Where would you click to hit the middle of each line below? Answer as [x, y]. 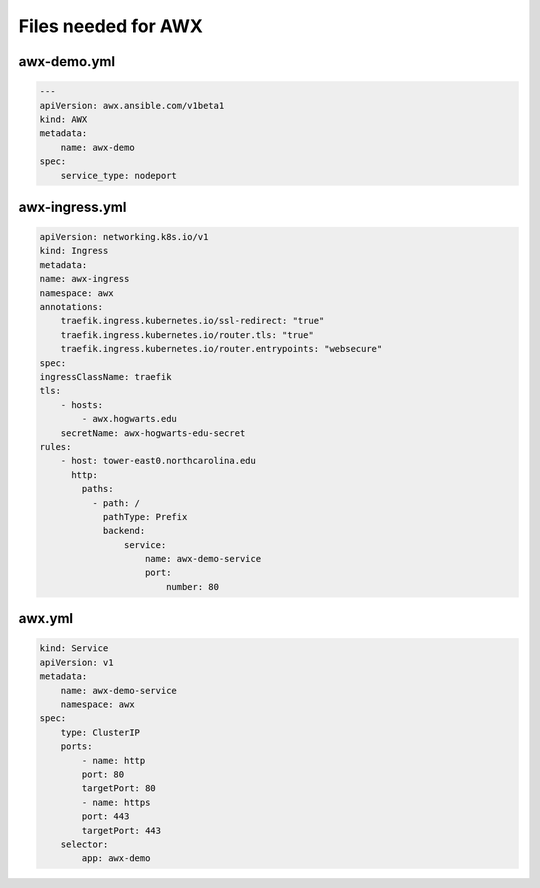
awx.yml [46, 618]
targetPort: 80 [119, 788]
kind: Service [74, 648]
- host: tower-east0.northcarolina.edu [158, 461]
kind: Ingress [74, 251]
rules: [55, 446]
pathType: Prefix [145, 516]
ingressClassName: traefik [105, 376]
